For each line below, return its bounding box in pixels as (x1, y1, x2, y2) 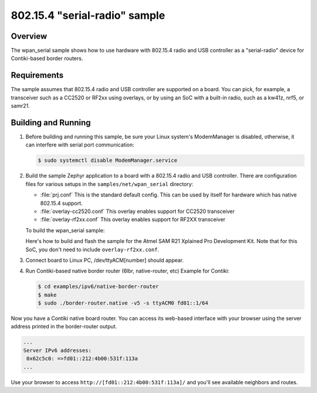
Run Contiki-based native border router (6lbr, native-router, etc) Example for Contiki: (25, 268, 230, 275)
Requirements (11, 71, 64, 81)
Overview (11, 31, 48, 41)
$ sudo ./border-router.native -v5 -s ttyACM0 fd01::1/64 (38, 300, 208, 307)
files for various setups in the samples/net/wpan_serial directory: (25, 180, 194, 188)
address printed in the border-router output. (11, 323, 117, 330)
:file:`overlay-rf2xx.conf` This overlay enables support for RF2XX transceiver (40, 216, 226, 223)
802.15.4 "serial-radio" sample (11, 9, 166, 22)
